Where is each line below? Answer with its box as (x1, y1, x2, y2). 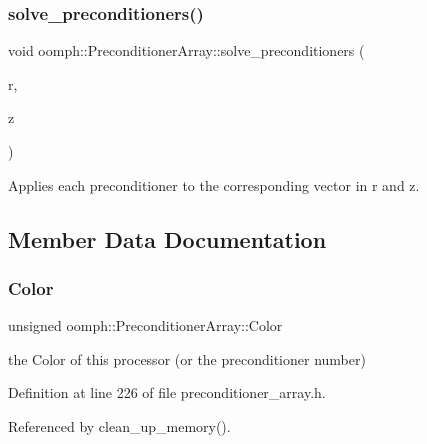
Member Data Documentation (8, 223, 327, 254)
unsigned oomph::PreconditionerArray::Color (8, 315, 283, 336)
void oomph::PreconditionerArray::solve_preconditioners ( (8, 40, 365, 61)
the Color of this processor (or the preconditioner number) (8, 348, 366, 369)
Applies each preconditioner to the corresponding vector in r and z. (8, 174, 420, 195)
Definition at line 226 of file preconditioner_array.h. (8, 382, 326, 403)
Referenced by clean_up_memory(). (8, 415, 231, 436)
